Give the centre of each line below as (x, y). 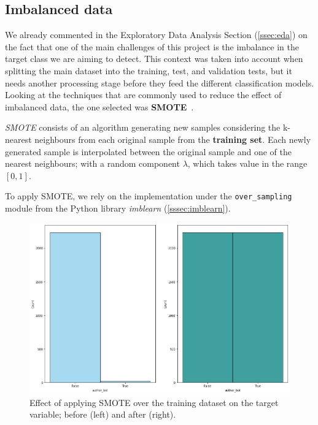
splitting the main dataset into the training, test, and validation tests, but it (149, 70)
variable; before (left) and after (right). (103, 414)
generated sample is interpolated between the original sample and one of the (148, 151)
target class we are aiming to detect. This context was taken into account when (154, 59)
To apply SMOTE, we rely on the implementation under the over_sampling (149, 196)
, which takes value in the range (247, 163)
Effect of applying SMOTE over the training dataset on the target (154, 402)
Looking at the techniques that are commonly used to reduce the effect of (143, 95)
